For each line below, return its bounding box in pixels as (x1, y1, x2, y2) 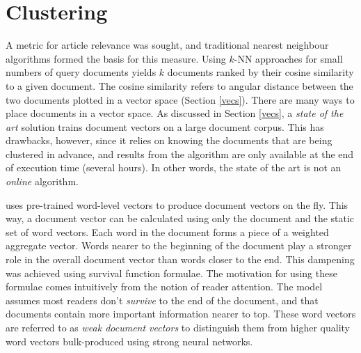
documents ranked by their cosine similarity (167, 65, 354, 79)
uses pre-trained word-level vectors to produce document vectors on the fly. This (6, 197, 348, 212)
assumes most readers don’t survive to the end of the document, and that (6, 292, 319, 307)
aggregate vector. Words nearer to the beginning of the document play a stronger (6, 238, 352, 253)
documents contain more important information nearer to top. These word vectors (6, 306, 356, 321)
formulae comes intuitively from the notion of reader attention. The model (6, 279, 323, 294)
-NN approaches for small (234, 51, 343, 65)
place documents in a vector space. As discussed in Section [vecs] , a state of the (6, 106, 344, 120)
